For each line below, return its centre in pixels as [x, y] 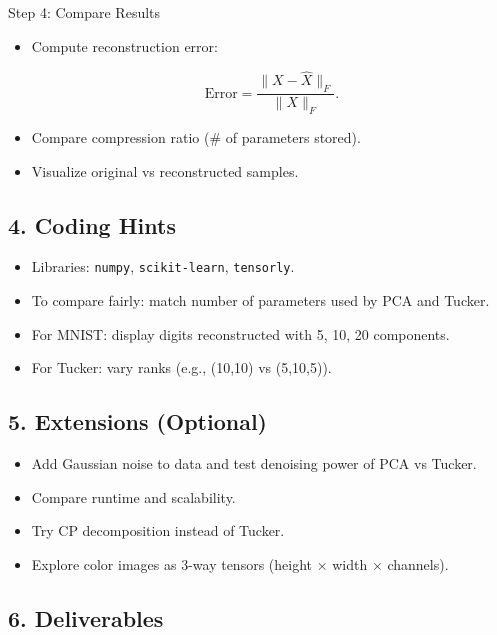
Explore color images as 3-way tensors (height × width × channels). [240, 563]
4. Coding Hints [92, 224]
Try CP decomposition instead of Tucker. [158, 530]
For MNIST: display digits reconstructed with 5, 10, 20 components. [240, 333]
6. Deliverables [86, 617]
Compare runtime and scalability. [133, 496]
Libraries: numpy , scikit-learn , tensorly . [163, 266]
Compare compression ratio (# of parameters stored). [196, 137]
